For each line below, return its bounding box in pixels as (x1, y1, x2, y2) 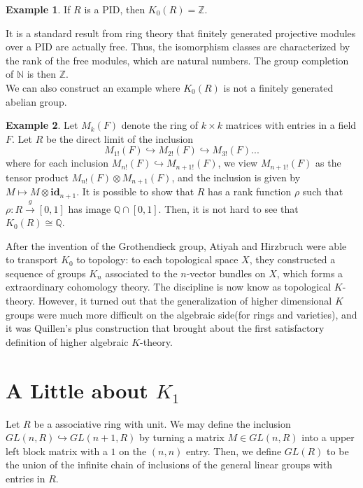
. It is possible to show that (76, 184, 194, 199)
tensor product (6, 169, 69, 184)
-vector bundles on (186, 265, 266, 280)
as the (315, 155, 341, 170)
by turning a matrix (139, 430, 225, 445)
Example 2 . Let (6, 118, 78, 132)
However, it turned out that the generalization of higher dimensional (38, 293, 332, 308)
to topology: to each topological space (76, 252, 239, 267)
